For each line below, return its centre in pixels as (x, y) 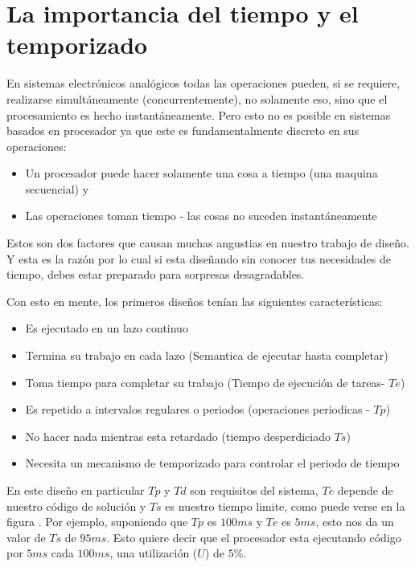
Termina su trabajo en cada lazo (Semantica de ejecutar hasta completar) (207, 355)
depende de (365, 490)
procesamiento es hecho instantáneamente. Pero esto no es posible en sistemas (199, 114)
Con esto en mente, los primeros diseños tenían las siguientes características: (195, 301)
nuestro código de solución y (76, 506)
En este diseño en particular (76, 490)
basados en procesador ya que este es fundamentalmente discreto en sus (183, 131)
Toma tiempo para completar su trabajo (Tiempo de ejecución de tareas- (205, 382)
